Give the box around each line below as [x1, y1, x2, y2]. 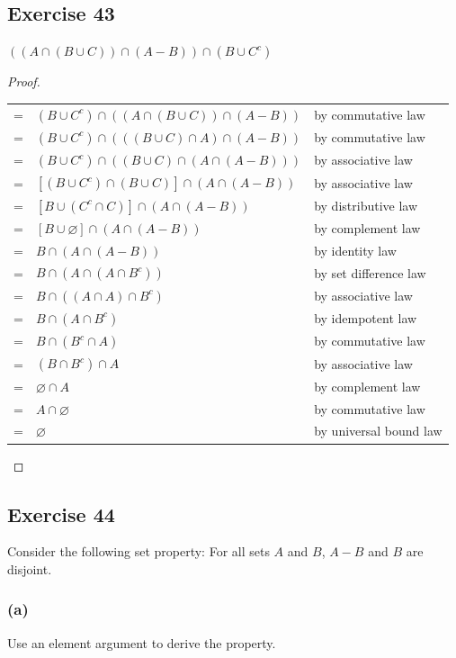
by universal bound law [314, 421, 443, 440]
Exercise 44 [7, 500, 115, 527]
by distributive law [314, 195, 418, 214]
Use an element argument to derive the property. [7, 633, 276, 652]
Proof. [7, 72, 40, 91]
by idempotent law [314, 309, 417, 328]
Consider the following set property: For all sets [7, 542, 270, 561]
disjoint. [7, 559, 52, 578]
